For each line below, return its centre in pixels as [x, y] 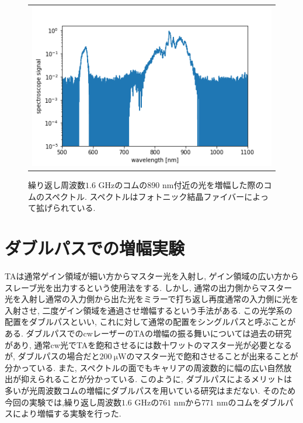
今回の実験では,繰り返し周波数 [63, 402]
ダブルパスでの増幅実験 [95, 248]
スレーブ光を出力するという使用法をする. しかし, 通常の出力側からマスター [149, 287]
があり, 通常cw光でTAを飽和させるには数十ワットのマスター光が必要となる [148, 344]
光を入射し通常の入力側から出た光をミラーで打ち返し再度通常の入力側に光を [152, 299]
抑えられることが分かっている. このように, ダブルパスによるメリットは [156, 379]
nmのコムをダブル [251, 402]
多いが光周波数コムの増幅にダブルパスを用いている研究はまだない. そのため [150, 391]
